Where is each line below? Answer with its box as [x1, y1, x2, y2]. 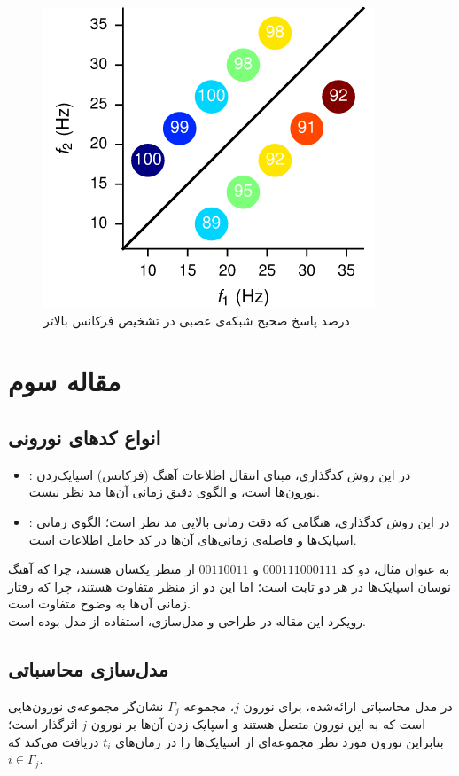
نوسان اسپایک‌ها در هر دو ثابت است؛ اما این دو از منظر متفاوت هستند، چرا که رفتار [8, 576, 451, 595]
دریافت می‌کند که [8, 732, 99, 750]
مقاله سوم [8, 363, 121, 399]
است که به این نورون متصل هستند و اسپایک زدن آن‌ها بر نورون [90, 715, 426, 733]
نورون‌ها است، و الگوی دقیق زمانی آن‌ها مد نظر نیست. [28, 482, 321, 501]
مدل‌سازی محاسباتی [8, 655, 169, 682]
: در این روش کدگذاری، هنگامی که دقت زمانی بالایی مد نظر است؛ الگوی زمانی [28, 512, 450, 530]
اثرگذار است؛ [8, 715, 78, 733]
